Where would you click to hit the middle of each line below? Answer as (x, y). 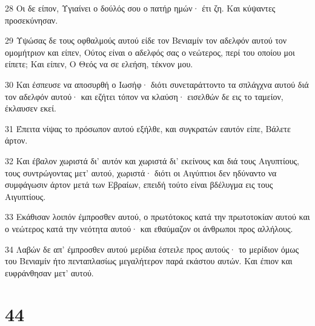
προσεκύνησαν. (31, 20)
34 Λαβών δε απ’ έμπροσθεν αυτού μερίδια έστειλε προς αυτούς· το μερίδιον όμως (152, 249)
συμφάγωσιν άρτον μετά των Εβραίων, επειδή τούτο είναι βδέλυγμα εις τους (139, 185)
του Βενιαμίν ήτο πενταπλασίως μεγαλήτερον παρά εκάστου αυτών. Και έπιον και (149, 261)
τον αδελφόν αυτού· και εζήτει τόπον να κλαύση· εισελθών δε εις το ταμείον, (144, 96)
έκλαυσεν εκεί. (31, 108)
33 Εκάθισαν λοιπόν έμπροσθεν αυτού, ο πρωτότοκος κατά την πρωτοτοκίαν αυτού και (157, 217)
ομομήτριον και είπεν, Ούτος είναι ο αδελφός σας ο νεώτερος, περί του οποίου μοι (150, 52)
